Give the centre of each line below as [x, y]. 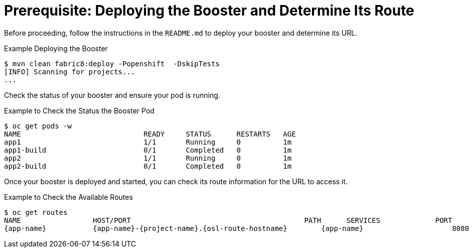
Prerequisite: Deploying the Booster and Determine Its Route [209, 11]
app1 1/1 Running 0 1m [148, 142]
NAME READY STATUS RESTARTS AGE [150, 134]
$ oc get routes [36, 212]
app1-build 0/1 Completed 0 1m [148, 150]
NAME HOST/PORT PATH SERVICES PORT [228, 220]
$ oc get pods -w [38, 126]
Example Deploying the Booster [56, 48]
